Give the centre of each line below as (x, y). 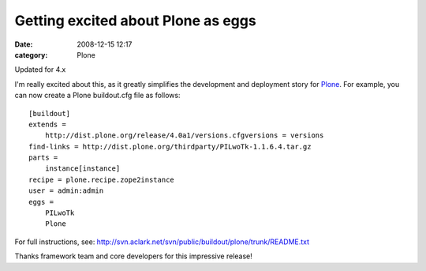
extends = (47, 124)
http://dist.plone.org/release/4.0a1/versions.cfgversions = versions (184, 135)
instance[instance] (82, 169)
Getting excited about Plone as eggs (135, 21)
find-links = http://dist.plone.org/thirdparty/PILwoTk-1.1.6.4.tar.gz (170, 147)
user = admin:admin (66, 191)
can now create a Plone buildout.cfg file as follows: (97, 96)
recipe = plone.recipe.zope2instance (102, 179)
